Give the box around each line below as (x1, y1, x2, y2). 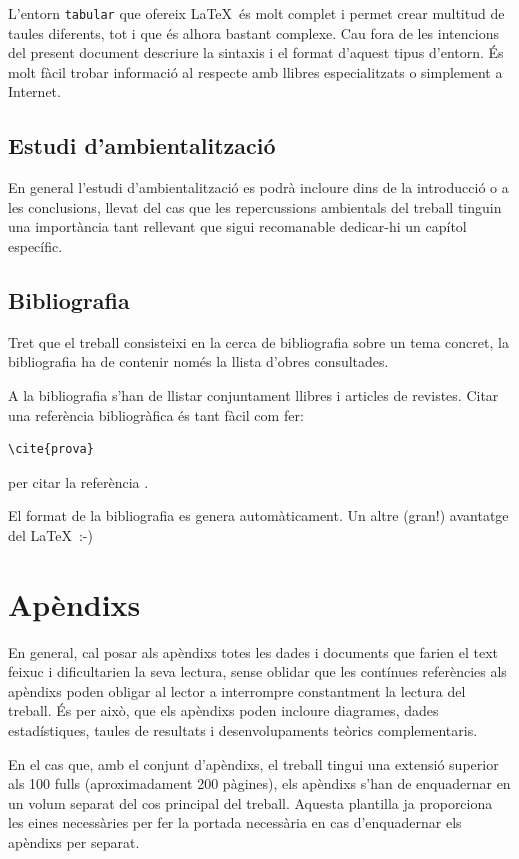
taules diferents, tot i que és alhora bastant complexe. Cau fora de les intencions (8, 22, 499, 43)
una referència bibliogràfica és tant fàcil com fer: (8, 404, 304, 425)
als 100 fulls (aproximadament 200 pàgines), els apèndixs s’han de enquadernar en (8, 773, 511, 794)
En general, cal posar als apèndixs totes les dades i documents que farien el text (8, 641, 499, 662)
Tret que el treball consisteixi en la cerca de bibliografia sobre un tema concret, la (8, 331, 509, 352)
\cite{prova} (8, 442, 94, 457)
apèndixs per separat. (8, 832, 140, 853)
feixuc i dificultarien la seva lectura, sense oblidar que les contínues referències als (8, 661, 507, 682)
